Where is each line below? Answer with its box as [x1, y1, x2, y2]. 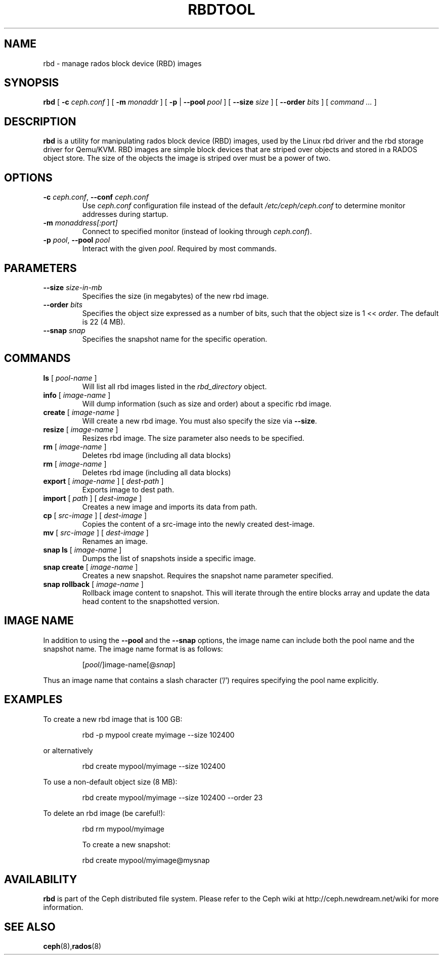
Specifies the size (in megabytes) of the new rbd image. [82, 291, 269, 300]
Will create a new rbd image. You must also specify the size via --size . [82, 416, 317, 425]
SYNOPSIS [4, 76, 59, 89]
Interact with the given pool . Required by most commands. [82, 244, 277, 253]
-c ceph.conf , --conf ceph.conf [43, 193, 149, 202]
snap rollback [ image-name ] [43, 579, 144, 588]
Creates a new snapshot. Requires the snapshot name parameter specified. [82, 571, 333, 580]
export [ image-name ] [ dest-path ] [43, 476, 164, 485]
